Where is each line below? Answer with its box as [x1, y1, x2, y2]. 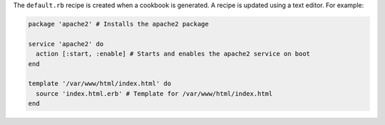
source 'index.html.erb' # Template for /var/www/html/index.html [36, 89, 273, 97]
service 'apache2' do [28, 40, 104, 48]
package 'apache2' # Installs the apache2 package [28, 20, 210, 28]
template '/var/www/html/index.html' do [28, 80, 171, 88]
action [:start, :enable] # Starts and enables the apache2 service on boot [36, 50, 310, 58]
